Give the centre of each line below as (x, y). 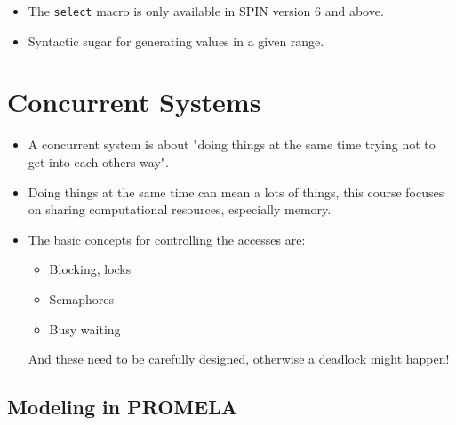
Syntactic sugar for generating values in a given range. (176, 40)
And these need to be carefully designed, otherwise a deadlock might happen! (239, 359)
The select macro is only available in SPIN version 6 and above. (206, 11)
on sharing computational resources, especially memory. (180, 209)
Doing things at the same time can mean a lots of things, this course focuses (236, 192)
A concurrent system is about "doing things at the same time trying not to (232, 144)
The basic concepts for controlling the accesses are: (167, 239)
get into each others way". (98, 161)
